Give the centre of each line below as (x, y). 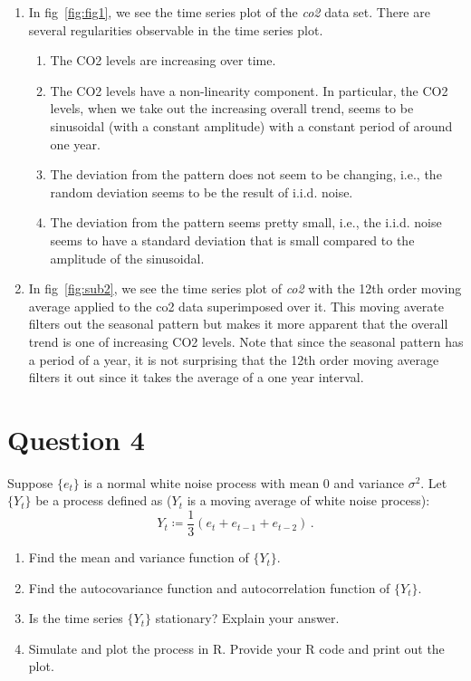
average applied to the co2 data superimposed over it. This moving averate (236, 306)
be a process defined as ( (104, 500)
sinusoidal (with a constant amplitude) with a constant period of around (251, 125)
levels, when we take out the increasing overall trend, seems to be (232, 108)
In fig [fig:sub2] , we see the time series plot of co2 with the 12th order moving (245, 288)
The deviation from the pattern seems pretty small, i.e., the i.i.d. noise (246, 222)
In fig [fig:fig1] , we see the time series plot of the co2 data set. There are (229, 12)
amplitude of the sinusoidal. (127, 258)
